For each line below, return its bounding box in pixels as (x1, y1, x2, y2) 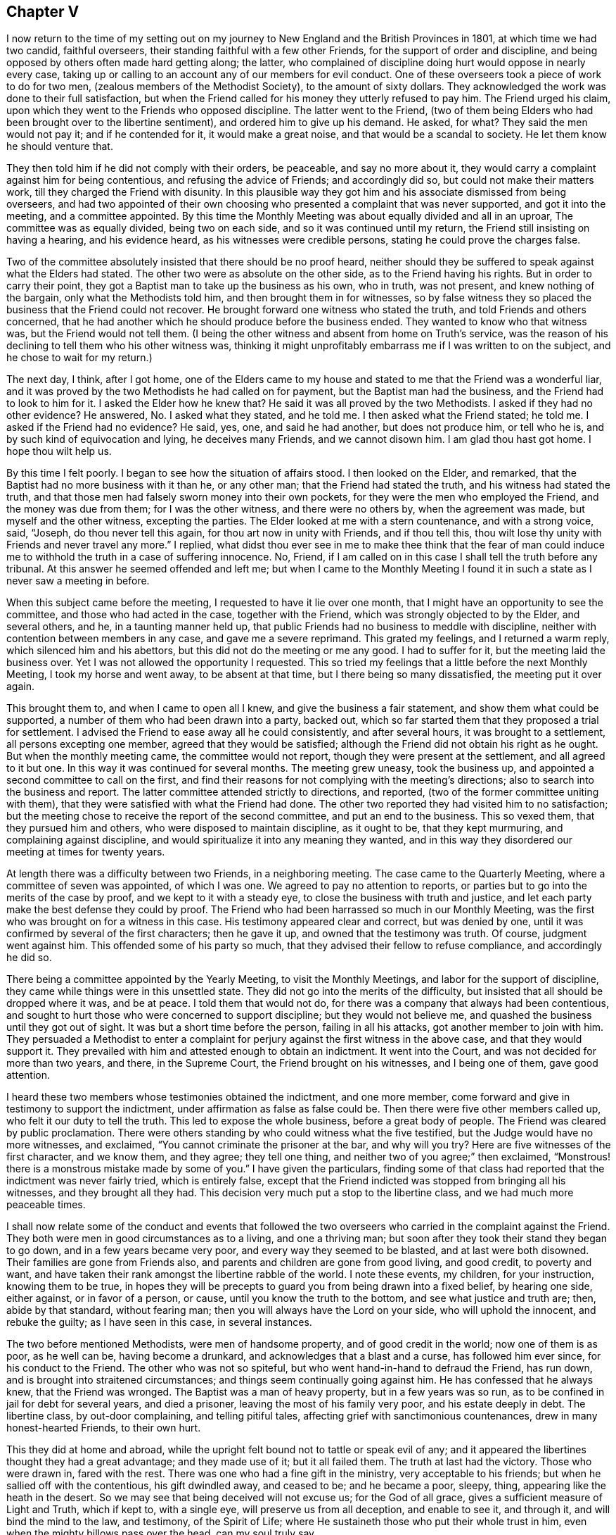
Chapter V (6, 3, 79, 20)
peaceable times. (6, 1198, 86, 1211)
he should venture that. (6, 140, 113, 153)
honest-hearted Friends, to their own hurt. (6, 1422, 201, 1434)
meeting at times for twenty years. (6, 846, 165, 858)
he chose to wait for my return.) (6, 351, 153, 364)
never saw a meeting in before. (6, 575, 150, 587)
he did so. (6, 951, 52, 964)
